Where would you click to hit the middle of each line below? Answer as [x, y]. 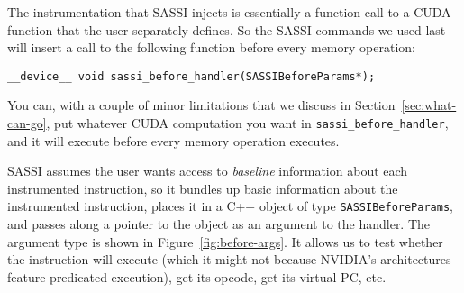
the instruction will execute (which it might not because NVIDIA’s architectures [229, 259]
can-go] [27, 123]
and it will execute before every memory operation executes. [173, 140]
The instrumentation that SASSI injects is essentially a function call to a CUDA [229, 12]
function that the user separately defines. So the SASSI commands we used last [227, 29]
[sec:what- [429, 105]
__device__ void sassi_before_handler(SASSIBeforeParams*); [191, 76]
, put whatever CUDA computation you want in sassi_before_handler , [247, 123]
